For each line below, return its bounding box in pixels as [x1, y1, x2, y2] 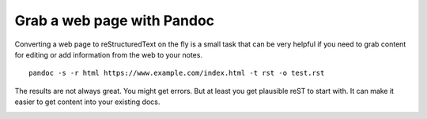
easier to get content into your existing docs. [14, 97, 161, 106]
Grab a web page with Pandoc [14, 12, 215, 29]
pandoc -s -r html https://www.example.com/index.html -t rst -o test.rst [28, 69, 325, 78]
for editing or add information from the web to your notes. [14, 50, 203, 59]
